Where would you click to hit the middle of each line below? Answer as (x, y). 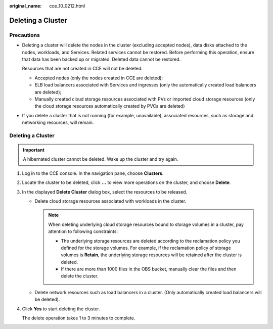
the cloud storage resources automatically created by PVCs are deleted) (110, 106)
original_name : (26, 6)
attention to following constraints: (83, 231)
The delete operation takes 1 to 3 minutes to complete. (79, 318)
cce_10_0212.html (67, 6)
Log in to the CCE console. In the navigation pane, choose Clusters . (93, 173)
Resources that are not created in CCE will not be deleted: (82, 69)
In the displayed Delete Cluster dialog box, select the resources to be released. (105, 192)
